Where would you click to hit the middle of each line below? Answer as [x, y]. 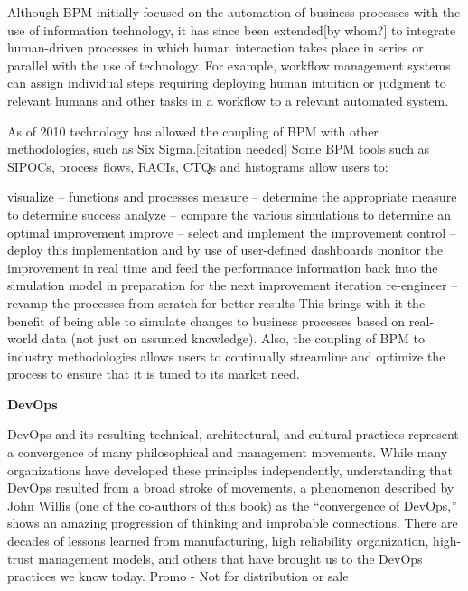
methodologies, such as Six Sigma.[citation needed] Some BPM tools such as [219, 149]
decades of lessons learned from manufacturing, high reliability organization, [218, 541]
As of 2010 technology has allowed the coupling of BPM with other [193, 131]
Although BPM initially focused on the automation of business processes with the [234, 12]
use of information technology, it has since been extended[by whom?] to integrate [232, 29]
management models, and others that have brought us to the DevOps [230, 558]
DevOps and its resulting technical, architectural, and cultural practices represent [233, 434]
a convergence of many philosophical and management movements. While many [228, 452]
